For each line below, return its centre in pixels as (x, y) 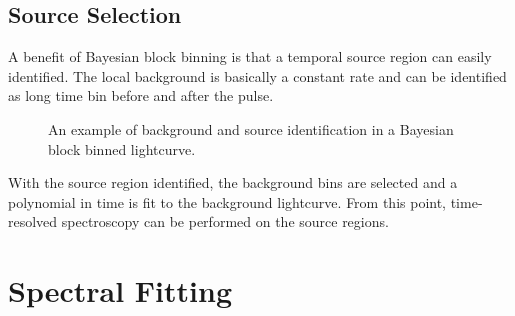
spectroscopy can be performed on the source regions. (225, 221)
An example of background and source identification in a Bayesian (251, 128)
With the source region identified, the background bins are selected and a (233, 182)
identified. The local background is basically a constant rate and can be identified (257, 75)
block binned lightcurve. (122, 148)
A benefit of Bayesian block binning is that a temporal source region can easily (250, 56)
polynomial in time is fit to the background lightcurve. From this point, (227, 201)
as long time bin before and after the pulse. (141, 95)
